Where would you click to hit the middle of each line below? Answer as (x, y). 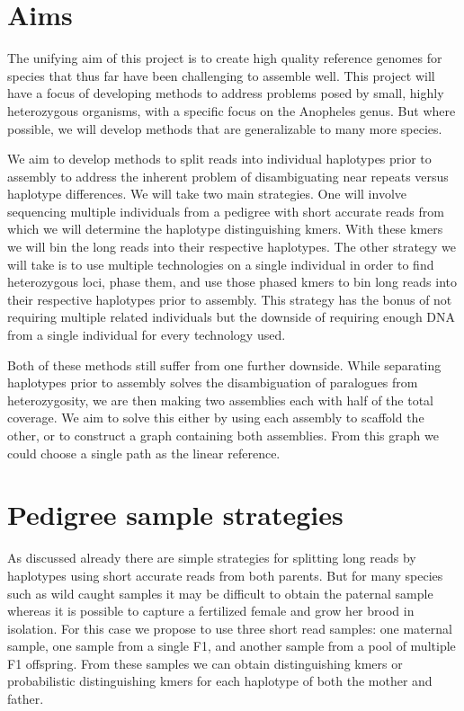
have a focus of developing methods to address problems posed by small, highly (226, 93)
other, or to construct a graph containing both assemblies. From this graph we (223, 435)
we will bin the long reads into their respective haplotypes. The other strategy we (232, 247)
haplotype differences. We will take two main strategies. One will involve (207, 194)
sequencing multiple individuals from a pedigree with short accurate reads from (226, 211)
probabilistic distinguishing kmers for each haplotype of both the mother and (220, 681)
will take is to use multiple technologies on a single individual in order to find (221, 264)
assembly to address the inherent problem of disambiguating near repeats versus (228, 176)
